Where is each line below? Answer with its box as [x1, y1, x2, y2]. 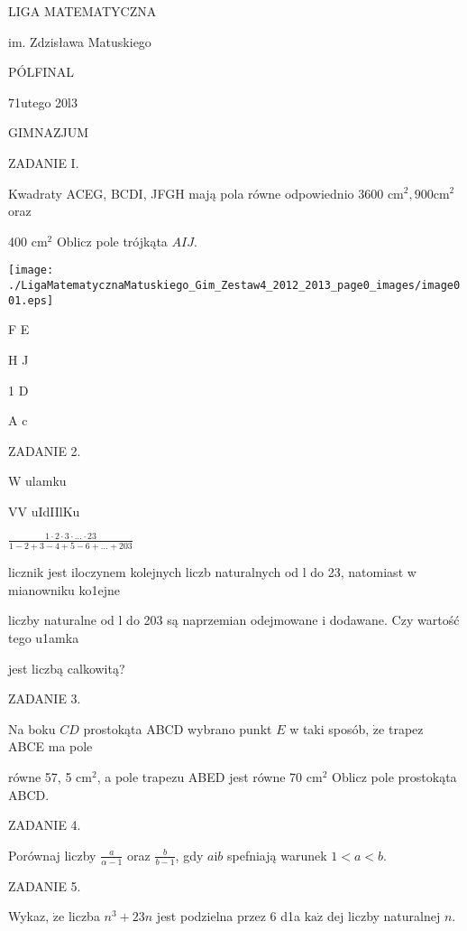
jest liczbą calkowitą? [8, 658, 125, 677]
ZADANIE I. [8, 153, 79, 172]
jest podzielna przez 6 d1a [156, 907, 301, 926]
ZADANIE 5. [8, 876, 81, 895]
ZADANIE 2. [8, 441, 81, 460]
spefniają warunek [226, 845, 327, 864]
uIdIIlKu [31, 501, 80, 520]
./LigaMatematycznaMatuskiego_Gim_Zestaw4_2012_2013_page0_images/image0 [8, 279, 461, 292]
